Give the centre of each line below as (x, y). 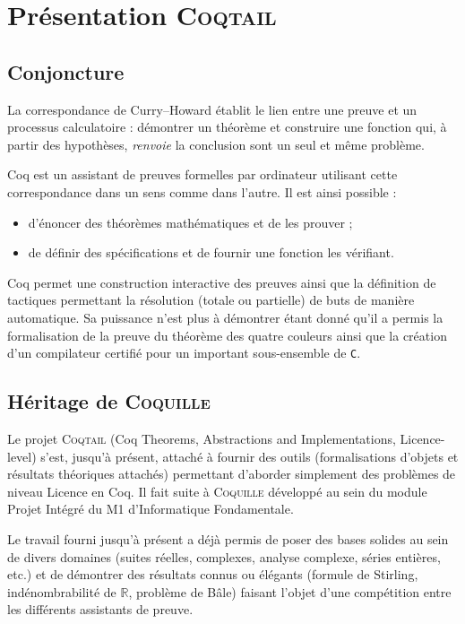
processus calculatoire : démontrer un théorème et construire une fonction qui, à (227, 127)
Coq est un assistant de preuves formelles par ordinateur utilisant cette (202, 174)
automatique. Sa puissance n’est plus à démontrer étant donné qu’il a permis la (225, 317)
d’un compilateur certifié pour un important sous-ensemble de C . (184, 353)
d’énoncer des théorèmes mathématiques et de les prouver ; (190, 222)
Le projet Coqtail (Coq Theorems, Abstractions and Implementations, (202, 438)
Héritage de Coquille (109, 401)
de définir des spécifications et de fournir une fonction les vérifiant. (211, 252)
